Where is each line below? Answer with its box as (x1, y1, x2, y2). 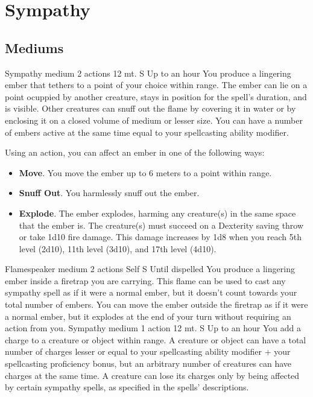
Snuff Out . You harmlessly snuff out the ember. (19, 186, 200, 199)
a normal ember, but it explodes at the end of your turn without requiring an (5, 310, 291, 322)
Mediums (5, 38, 64, 57)
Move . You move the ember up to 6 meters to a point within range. (19, 166, 272, 179)
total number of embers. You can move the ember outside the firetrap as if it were (5, 298, 308, 311)
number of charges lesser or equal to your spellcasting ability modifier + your (5, 345, 291, 358)
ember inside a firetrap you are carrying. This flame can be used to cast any (5, 274, 286, 287)
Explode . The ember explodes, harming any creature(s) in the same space (19, 206, 296, 219)
